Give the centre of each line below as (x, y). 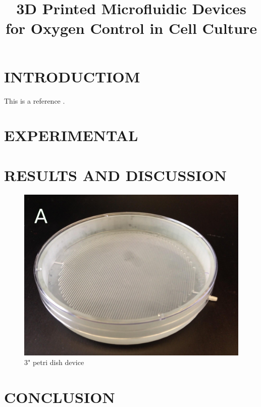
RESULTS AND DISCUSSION (115, 175)
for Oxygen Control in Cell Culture (131, 28)
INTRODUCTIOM (72, 76)
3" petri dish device (54, 362)
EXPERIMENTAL (71, 135)
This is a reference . (35, 100)
